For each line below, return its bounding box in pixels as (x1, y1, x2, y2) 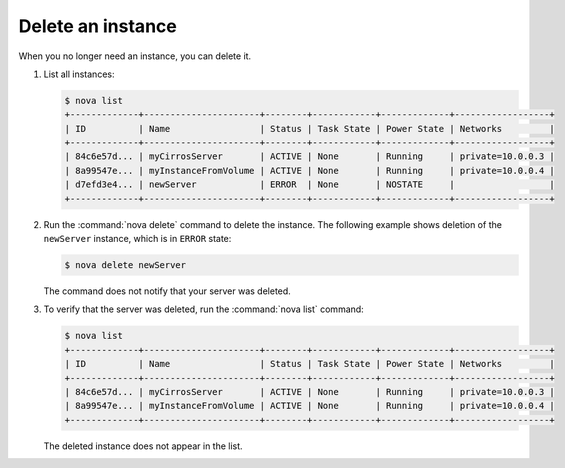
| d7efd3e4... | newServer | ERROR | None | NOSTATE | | (64, 179, 555, 190)
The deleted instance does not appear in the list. (43, 440, 244, 452)
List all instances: (43, 68, 115, 80)
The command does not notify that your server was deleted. (43, 285, 292, 297)
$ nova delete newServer (64, 260, 187, 271)
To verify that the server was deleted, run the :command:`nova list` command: (43, 303, 364, 315)
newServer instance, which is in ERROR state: (43, 233, 232, 245)
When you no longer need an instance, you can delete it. (18, 50, 252, 62)
